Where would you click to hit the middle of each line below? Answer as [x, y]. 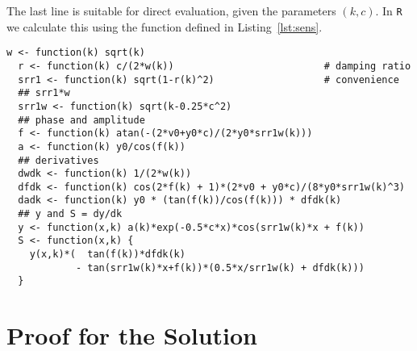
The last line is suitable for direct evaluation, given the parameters [171, 10]
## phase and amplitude [81, 120]
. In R [389, 10]
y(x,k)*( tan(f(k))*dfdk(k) [107, 255]
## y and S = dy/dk [70, 214]
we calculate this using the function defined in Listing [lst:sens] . [165, 26]
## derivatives [58, 160]
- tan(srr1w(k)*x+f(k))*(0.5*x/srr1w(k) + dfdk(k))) [220, 267]
